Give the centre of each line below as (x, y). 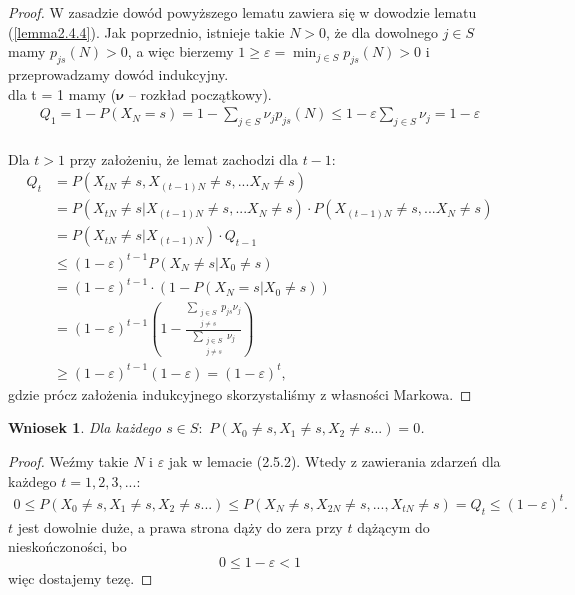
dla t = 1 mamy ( (62, 93)
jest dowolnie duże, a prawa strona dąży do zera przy (180, 526)
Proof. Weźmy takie (68, 461)
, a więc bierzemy (180, 51)
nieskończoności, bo (67, 546)
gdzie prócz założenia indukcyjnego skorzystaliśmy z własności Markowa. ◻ (240, 393)
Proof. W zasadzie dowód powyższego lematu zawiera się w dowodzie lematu (242, 12)
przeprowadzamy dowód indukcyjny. (118, 73)
